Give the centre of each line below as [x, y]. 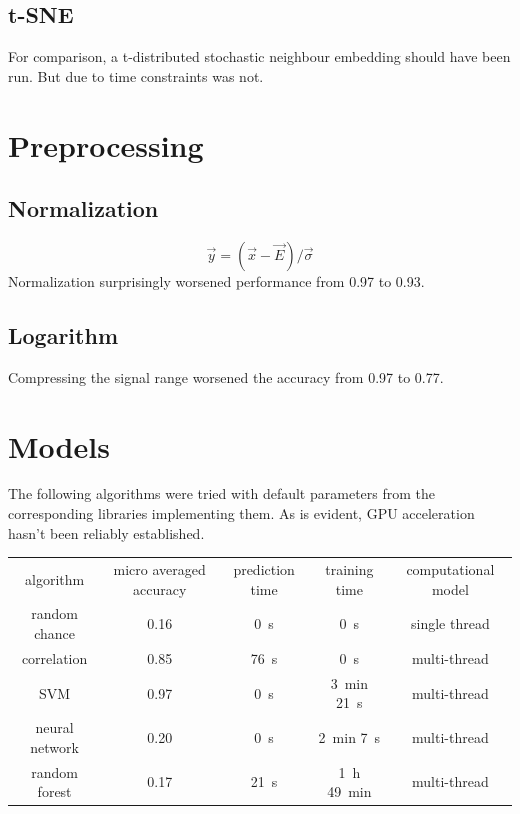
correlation [54, 657]
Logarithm [63, 334]
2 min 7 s [349, 736]
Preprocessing [106, 144]
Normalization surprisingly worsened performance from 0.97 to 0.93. [216, 280]
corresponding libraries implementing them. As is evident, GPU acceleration [241, 513]
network [54, 746]
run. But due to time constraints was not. [136, 75]
